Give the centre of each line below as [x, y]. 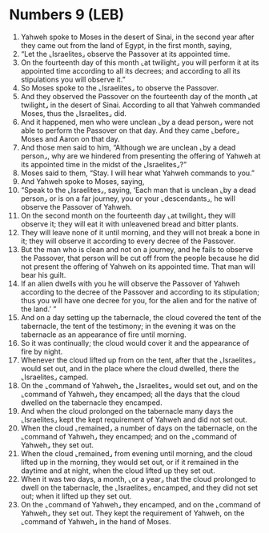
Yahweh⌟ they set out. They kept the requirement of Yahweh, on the [132, 513]
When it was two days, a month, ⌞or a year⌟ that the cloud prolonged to [138, 479]
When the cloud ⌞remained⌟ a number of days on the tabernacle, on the [139, 428]
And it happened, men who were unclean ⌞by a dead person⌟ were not [137, 122]
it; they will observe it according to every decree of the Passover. [128, 241]
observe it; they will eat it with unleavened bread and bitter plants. [129, 224]
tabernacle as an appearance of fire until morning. [103, 335]
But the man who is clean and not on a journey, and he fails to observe [137, 249]
